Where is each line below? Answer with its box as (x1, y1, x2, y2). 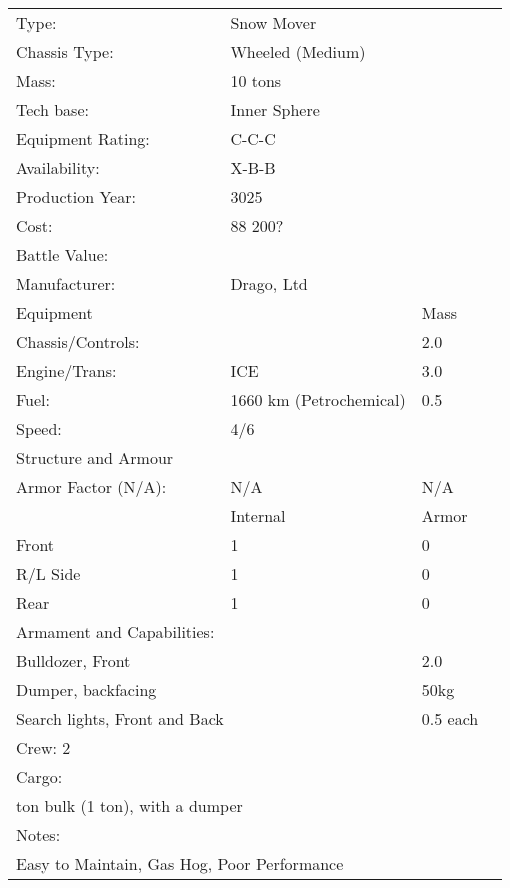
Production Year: (16, 185, 136, 208)
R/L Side (16, 562, 81, 585)
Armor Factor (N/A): (16, 475, 167, 498)
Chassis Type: (16, 40, 114, 63)
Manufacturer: (16, 272, 116, 295)
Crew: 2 (16, 736, 71, 759)
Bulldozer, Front (16, 649, 131, 672)
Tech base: (16, 98, 89, 121)
